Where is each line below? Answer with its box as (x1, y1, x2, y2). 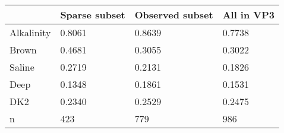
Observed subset (134, 8, 213, 21)
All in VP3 (222, 8, 275, 21)
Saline (10, 60, 34, 74)
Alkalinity (10, 26, 51, 39)
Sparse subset (60, 8, 125, 21)
